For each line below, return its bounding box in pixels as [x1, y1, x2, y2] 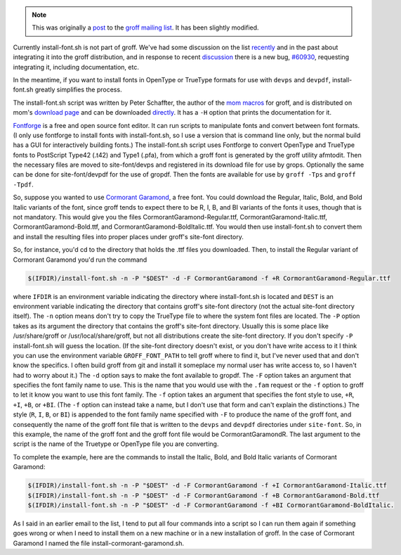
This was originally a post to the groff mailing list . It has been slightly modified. [32, 23, 259, 32]
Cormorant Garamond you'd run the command [13, 255, 147, 264]
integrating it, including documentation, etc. [13, 63, 140, 71]
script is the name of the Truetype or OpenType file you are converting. [13, 440, 219, 448]
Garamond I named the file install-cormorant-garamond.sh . [13, 539, 184, 547]
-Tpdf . [13, 180, 34, 189]
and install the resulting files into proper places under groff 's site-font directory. [13, 232, 244, 241]
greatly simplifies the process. [34, 85, 122, 94]
